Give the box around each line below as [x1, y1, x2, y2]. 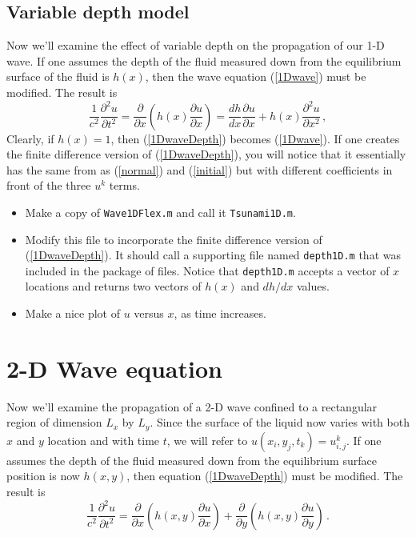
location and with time [47, 431, 160, 448]
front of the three [6, 177, 91, 194]
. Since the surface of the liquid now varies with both [150, 414, 410, 431]
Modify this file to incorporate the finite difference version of [25, 230, 322, 247]
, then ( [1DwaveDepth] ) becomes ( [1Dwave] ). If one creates [110, 130, 400, 146]
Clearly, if [6, 130, 54, 146]
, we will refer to [166, 431, 248, 448]
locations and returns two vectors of [25, 278, 202, 295]
